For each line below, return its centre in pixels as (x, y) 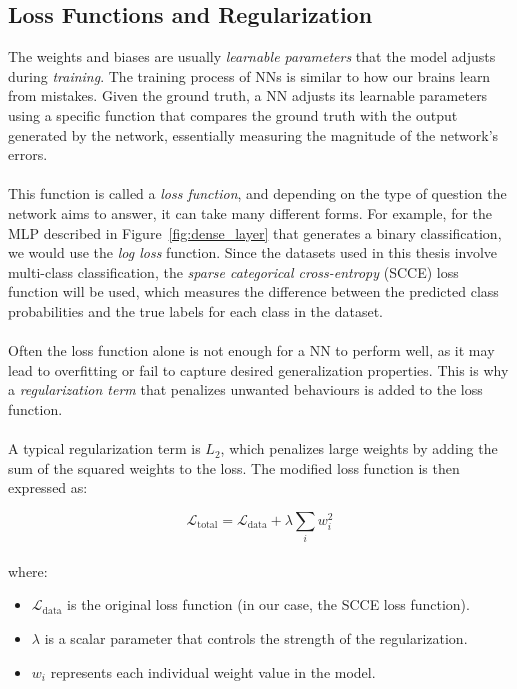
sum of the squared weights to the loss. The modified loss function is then (234, 467)
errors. (28, 154)
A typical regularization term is (104, 448)
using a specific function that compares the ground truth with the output (233, 114)
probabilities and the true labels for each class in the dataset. (196, 310)
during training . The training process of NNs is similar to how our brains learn (249, 75)
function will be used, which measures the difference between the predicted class (253, 291)
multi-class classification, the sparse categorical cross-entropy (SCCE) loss (233, 271)
